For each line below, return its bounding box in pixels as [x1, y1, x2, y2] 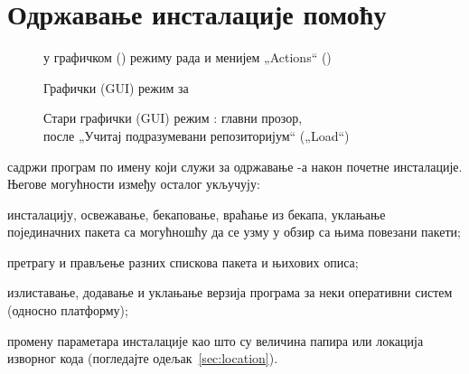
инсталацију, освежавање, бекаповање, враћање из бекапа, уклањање [7, 204, 386, 223]
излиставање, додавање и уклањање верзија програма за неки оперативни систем [7, 283, 453, 302]
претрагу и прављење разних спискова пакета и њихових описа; [7, 252, 359, 271]
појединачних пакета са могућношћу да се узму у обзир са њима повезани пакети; [7, 222, 461, 241]
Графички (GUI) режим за [43, 78, 189, 97]
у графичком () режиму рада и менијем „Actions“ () [43, 48, 332, 67]
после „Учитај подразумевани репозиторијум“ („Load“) [43, 126, 350, 145]
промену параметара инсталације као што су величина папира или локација [7, 331, 424, 350]
